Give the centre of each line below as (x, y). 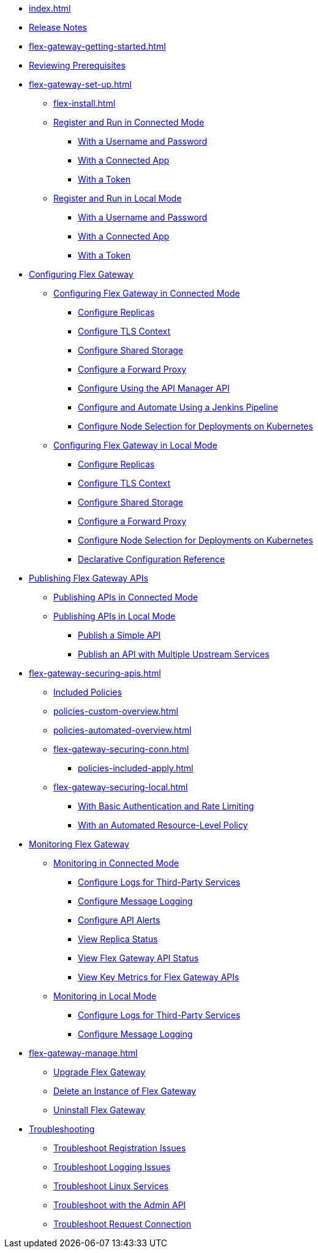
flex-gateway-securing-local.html (121, 787)
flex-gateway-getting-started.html (97, 46)
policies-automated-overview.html (123, 730)
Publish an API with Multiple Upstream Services (174, 654)
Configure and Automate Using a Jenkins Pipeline (178, 407)
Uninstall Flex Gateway (99, 1110)
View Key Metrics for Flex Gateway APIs (159, 977)
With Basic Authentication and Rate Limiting (166, 806)
